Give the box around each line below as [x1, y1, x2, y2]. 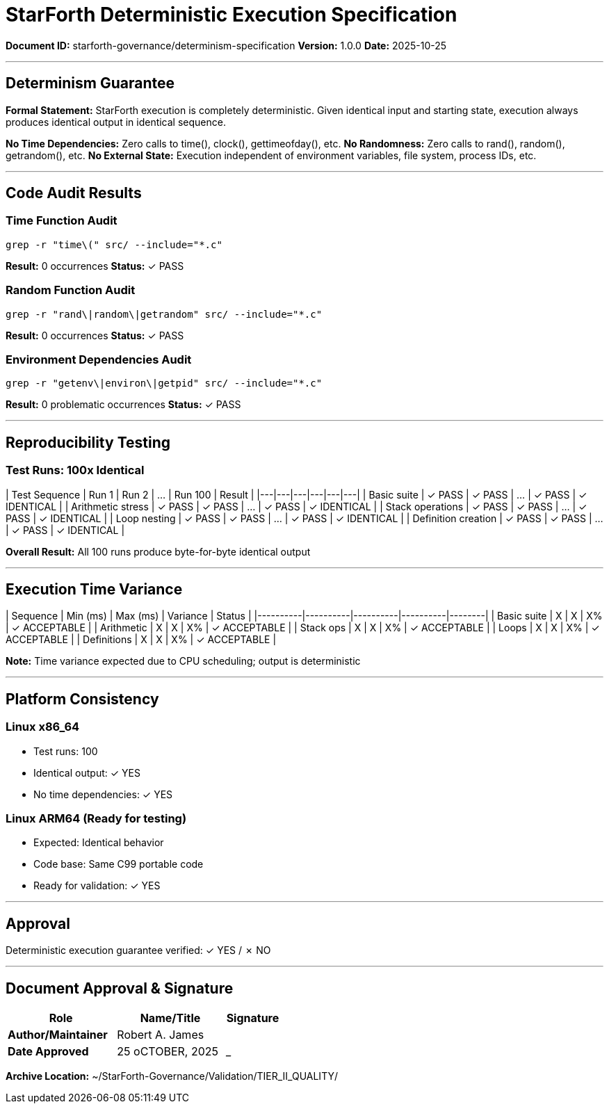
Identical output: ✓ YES [33, 766, 140, 779]
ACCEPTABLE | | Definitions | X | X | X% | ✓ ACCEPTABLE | [6, 633, 277, 646]
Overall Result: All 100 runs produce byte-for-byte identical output [6, 545, 311, 558]
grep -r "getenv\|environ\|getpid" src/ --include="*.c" [6, 378, 323, 389]
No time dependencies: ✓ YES [33, 788, 173, 800]
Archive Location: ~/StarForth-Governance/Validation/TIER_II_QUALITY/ [6, 1070, 338, 1083]
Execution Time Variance [6, 580, 183, 598]
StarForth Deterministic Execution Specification [6, 3, 457, 26]
